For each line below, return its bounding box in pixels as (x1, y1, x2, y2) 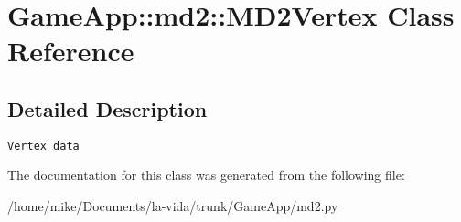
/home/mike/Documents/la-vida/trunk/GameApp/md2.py (7, 196, 338, 216)
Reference (7, 32, 134, 69)
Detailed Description (7, 94, 208, 122)
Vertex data (7, 139, 80, 153)
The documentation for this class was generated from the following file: (7, 165, 405, 185)
